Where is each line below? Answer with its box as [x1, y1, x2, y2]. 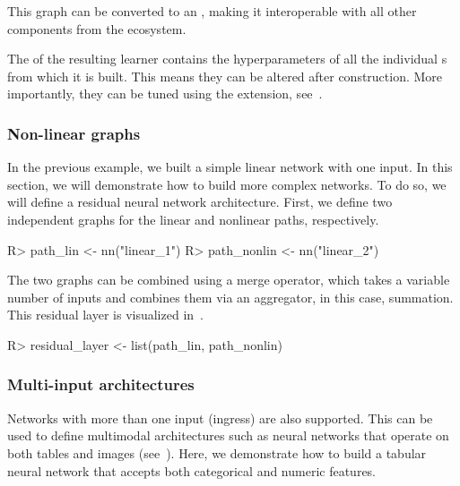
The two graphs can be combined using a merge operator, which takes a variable [7, 270, 450, 289]
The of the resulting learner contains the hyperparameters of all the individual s [7, 49, 447, 68]
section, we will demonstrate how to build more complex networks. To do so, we [7, 175, 447, 193]
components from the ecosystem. [7, 19, 187, 38]
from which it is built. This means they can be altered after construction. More [7, 66, 443, 85]
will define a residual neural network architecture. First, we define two [7, 192, 393, 211]
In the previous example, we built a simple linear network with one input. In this [7, 158, 453, 176]
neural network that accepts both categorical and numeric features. [7, 461, 377, 480]
